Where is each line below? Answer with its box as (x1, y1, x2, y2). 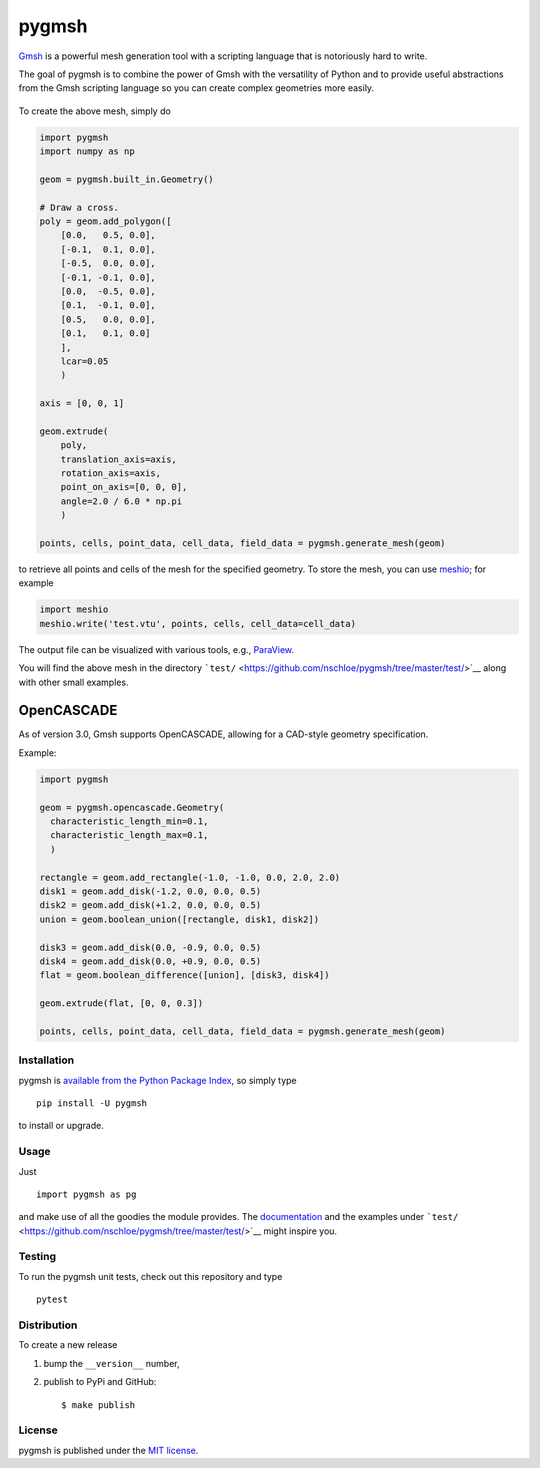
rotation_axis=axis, (60, 468, 162, 479)
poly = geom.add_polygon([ (39, 216, 172, 227)
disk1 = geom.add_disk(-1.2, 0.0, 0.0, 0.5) (39, 885, 262, 897)
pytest (36, 1294, 69, 1305)
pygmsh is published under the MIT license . (18, 1444, 199, 1456)
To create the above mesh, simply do (18, 105, 172, 117)
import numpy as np (39, 146, 135, 157)
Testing (18, 1250, 57, 1264)
